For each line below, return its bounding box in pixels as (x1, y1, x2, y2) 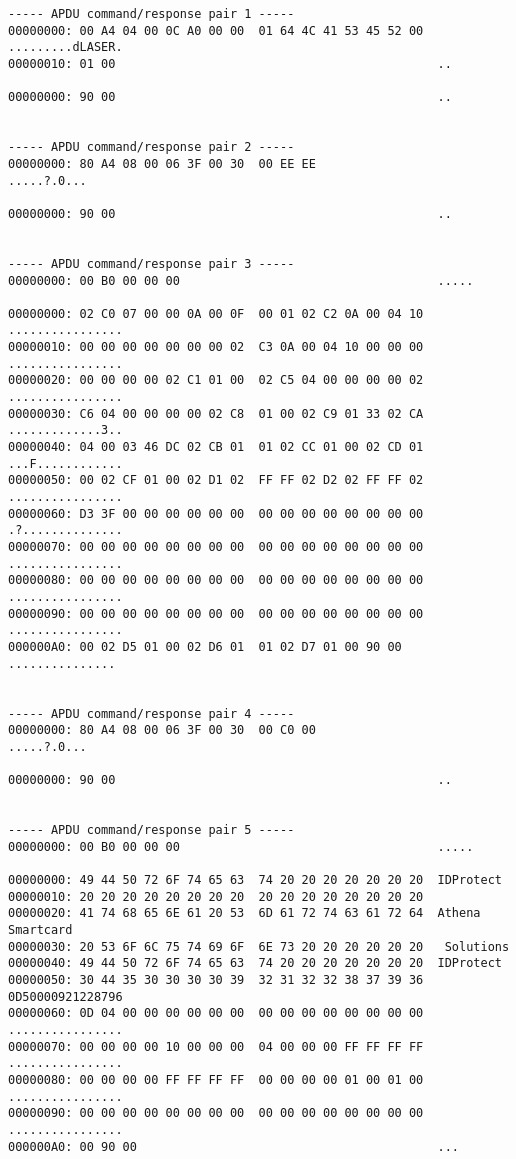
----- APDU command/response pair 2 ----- (8, 140, 295, 155)
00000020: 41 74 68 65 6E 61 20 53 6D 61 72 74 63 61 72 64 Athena (8, 906, 481, 921)
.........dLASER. (8, 40, 123, 55)
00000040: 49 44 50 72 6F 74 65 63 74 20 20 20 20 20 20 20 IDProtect (8, 956, 502, 971)
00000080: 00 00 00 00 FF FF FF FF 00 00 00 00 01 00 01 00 (8, 1073, 424, 1087)
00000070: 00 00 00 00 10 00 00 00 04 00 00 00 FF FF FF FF (8, 1039, 424, 1054)
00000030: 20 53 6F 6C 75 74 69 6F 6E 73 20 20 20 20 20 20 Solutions (8, 939, 510, 954)
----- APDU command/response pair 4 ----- (8, 706, 295, 721)
